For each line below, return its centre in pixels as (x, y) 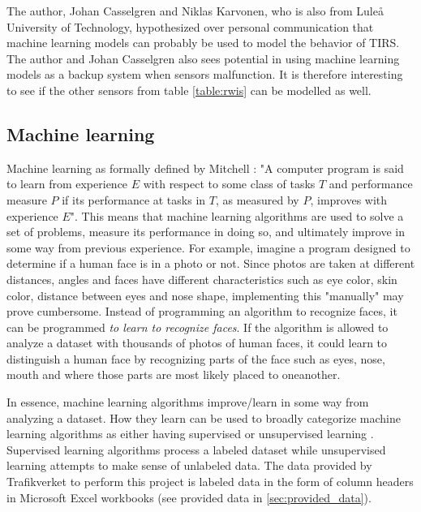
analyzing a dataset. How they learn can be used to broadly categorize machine (204, 417)
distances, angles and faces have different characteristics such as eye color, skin (202, 279)
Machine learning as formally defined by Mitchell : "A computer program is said (205, 168)
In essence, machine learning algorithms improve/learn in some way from (188, 402)
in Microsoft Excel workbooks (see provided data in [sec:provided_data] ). (189, 497)
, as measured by (257, 199)
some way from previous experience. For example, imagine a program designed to (208, 247)
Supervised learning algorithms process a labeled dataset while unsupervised (196, 449)
